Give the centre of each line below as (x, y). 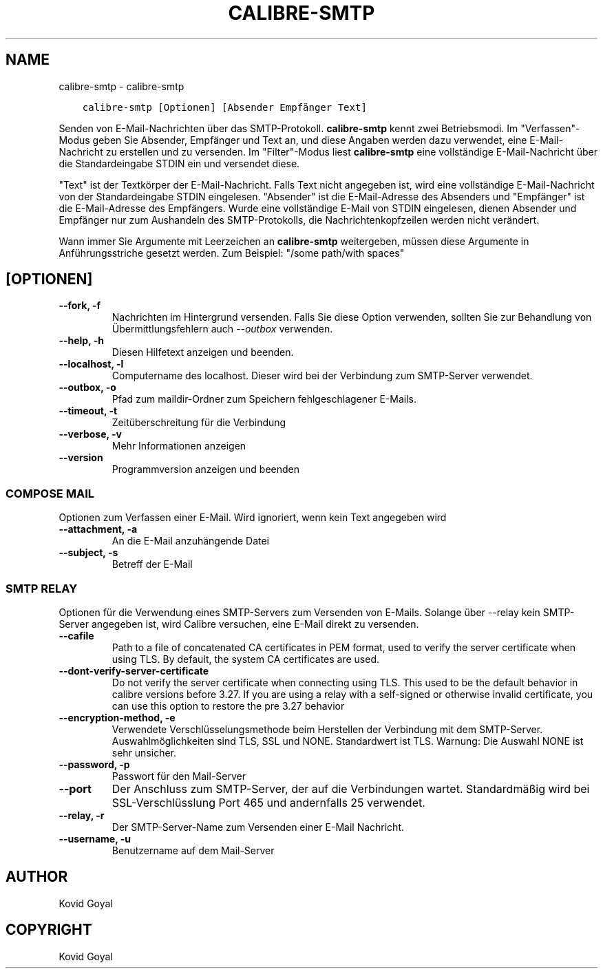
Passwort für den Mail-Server (179, 776)
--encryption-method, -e (117, 717)
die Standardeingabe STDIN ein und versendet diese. (179, 163)
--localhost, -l (91, 364)
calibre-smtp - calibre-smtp (121, 86)
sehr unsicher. (144, 752)
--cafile (76, 635)
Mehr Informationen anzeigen (179, 446)
